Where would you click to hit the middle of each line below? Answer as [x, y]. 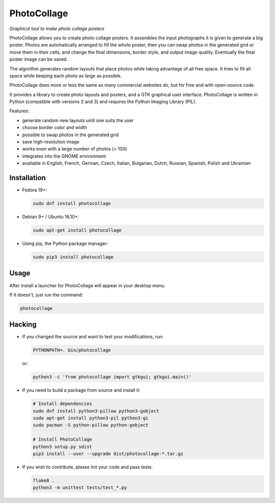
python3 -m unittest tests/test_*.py [80, 488]
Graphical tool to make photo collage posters [57, 29]
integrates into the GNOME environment [64, 156]
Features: [19, 111]
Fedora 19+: [35, 190]
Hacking [23, 325]
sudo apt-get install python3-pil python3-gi [91, 418]
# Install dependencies [63, 404]
